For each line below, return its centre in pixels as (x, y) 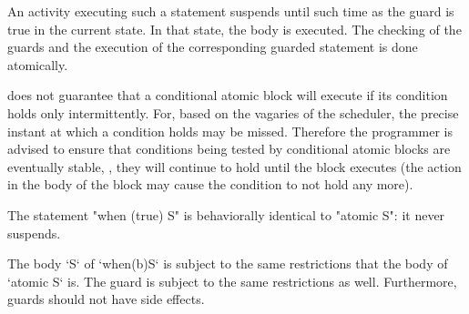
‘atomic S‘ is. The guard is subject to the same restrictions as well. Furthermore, (232, 281)
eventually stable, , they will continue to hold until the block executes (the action (234, 166)
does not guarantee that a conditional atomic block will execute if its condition (228, 95)
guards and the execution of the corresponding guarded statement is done (213, 47)
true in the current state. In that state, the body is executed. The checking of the (234, 29)
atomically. (38, 64)
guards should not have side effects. (106, 299)
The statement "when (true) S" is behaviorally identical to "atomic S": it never (226, 214)
